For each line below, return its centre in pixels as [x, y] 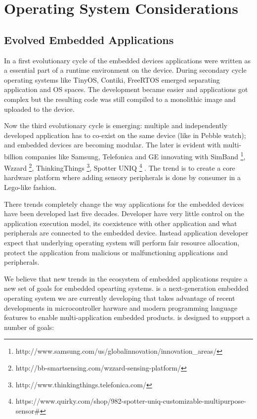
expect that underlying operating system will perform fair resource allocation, [122, 242]
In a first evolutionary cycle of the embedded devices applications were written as [127, 60]
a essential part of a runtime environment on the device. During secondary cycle [125, 70]
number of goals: [29, 327]
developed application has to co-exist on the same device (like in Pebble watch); [125, 135]
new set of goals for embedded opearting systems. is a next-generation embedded [126, 288]
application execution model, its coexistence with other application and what [121, 223]
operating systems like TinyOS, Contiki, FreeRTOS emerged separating [112, 79]
